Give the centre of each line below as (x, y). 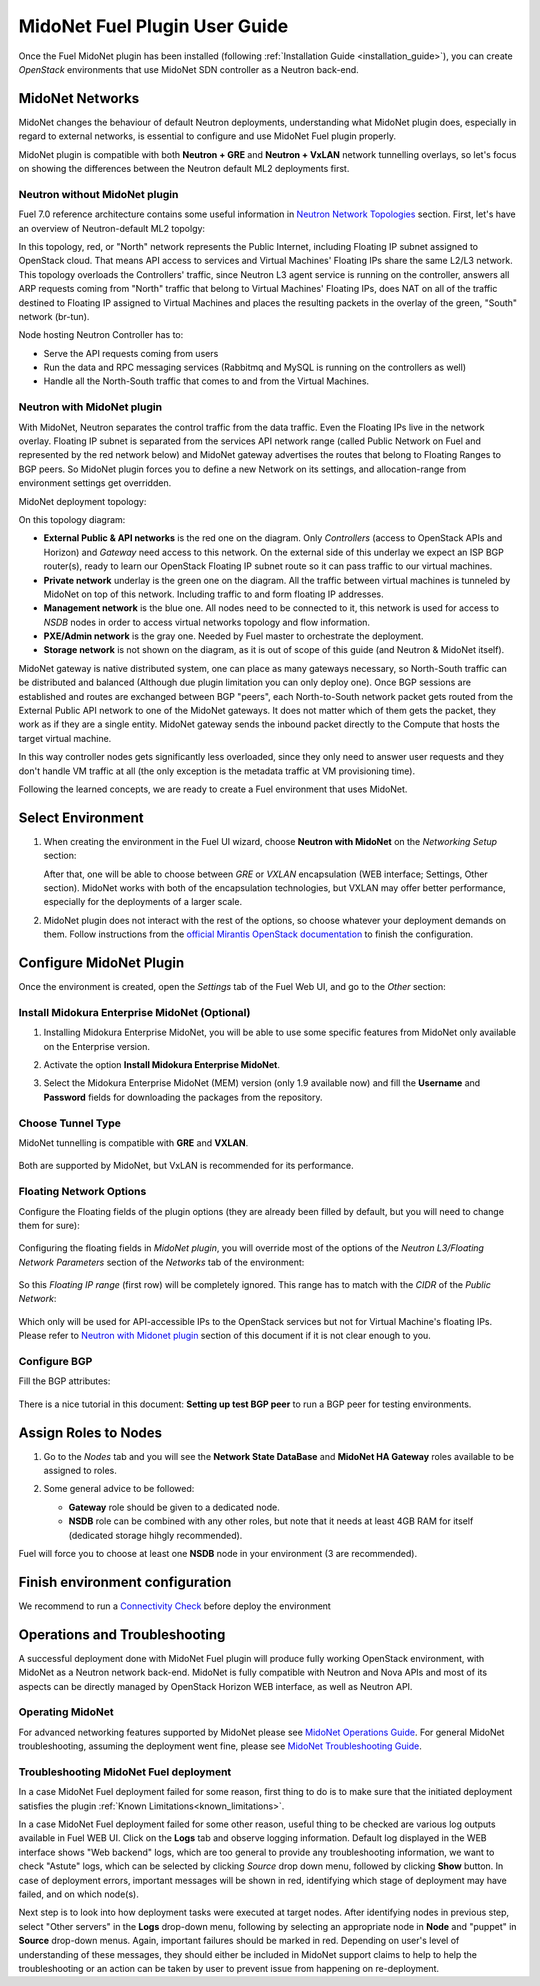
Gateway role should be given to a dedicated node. (174, 1507)
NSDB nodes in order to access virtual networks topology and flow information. (206, 622)
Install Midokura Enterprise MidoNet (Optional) (134, 1012)
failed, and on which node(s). (78, 1894)
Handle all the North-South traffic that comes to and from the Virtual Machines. (206, 381)
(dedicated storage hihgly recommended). (155, 1535)
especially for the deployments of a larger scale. (143, 902)
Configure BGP (55, 1361)
